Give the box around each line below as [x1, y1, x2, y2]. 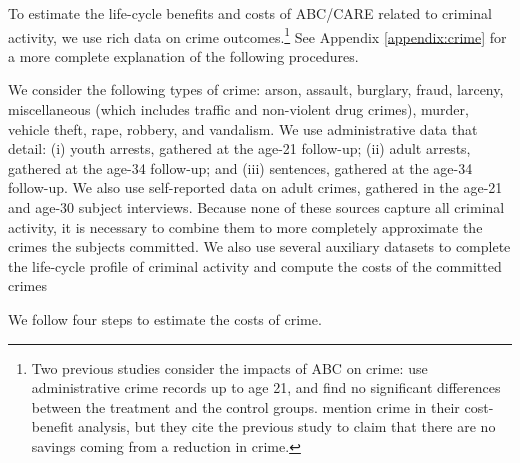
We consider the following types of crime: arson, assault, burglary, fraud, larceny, [8, 79, 504, 100]
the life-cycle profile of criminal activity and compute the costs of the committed [8, 255, 502, 276]
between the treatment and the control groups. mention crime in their [31, 396, 460, 417]
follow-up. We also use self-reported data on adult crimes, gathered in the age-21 [8, 177, 503, 198]
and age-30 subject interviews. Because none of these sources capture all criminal [8, 197, 505, 217]
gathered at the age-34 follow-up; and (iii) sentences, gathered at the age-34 [8, 157, 473, 178]
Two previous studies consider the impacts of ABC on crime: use [31, 357, 428, 378]
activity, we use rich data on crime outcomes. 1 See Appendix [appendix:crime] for [8, 23, 507, 47]
